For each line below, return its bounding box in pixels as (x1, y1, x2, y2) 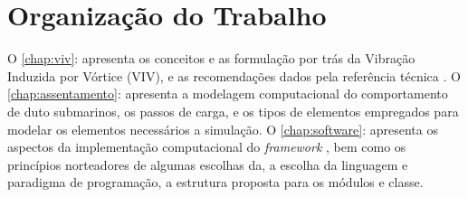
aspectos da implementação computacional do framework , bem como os (7, 137, 406, 156)
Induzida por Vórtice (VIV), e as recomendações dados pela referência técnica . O (7, 66, 461, 85)
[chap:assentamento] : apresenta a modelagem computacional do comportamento (7, 84, 448, 103)
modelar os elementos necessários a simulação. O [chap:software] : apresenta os (7, 119, 438, 138)
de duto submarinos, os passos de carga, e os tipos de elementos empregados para (7, 101, 459, 120)
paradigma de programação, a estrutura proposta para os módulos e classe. (7, 173, 424, 192)
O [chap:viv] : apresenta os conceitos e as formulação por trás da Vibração (7, 49, 415, 68)
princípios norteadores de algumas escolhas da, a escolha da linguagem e (7, 155, 408, 174)
